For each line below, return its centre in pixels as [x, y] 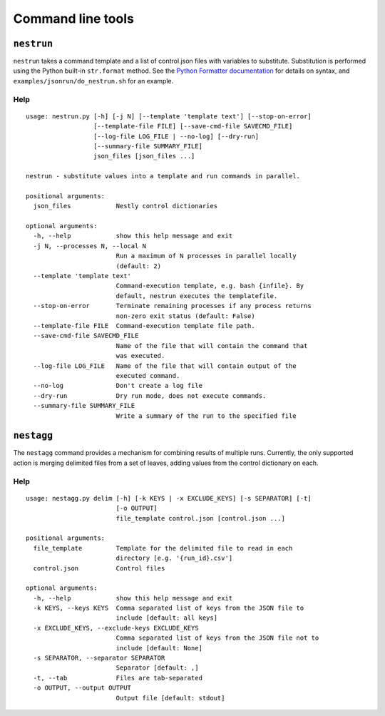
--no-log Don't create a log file [118, 386]
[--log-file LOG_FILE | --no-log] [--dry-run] [176, 136]
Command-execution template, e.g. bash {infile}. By [210, 286]
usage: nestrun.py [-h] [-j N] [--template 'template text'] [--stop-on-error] [169, 116]
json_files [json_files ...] [144, 156]
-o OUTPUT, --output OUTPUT [82, 688]
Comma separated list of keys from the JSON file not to [217, 638]
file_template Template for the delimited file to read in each [163, 548]
